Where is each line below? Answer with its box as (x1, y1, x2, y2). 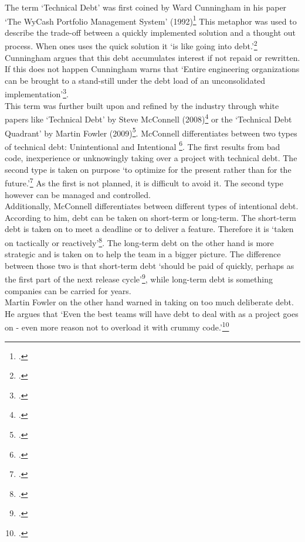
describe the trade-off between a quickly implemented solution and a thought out (5, 26, 296, 38)
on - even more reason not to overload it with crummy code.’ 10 (5, 319, 229, 333)
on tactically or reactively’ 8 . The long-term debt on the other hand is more (5, 234, 274, 248)
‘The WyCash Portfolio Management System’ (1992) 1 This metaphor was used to (5, 13, 297, 27)
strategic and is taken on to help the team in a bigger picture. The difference (5, 248, 281, 260)
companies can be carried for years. (5, 284, 131, 296)
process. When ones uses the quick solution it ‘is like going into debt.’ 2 (5, 38, 257, 52)
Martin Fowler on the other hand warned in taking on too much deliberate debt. (5, 296, 294, 308)
